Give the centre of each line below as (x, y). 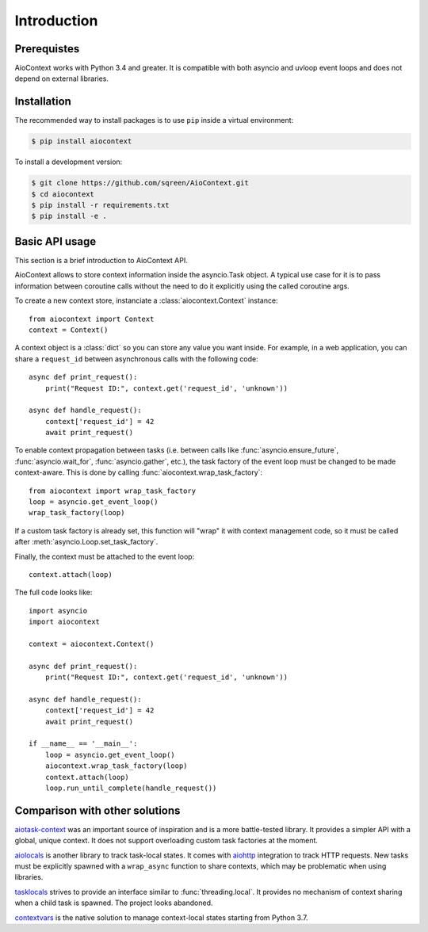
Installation (43, 102)
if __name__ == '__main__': (83, 744)
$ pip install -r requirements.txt (100, 205)
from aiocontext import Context (92, 319)
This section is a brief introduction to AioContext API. (101, 260)
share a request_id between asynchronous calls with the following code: (136, 359)
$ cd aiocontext (63, 194)
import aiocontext (65, 622)
